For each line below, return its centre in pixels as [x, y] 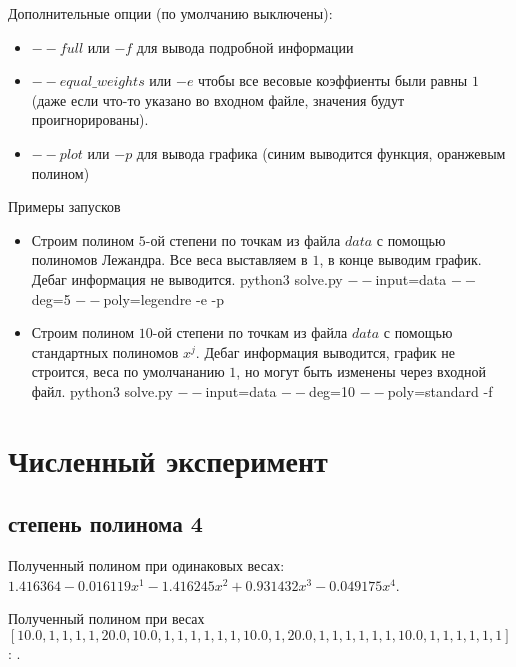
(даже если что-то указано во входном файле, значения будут [218, 99]
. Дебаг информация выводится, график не [325, 351]
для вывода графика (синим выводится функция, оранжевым [321, 152]
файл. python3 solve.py [102, 390]
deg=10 [332, 390]
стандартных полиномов [105, 351]
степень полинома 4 [105, 523]
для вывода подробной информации [245, 46]
